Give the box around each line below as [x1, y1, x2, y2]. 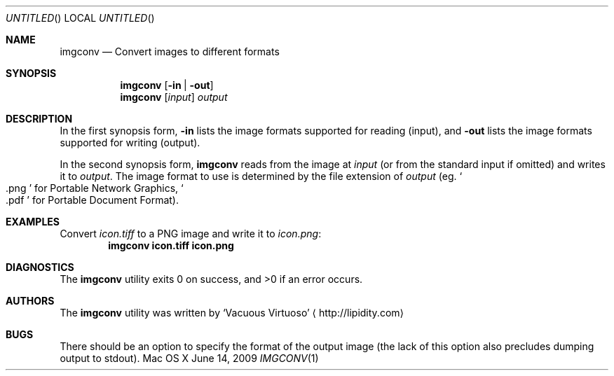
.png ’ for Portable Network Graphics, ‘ [6, 182, 184, 194]
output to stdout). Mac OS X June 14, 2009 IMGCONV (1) [60, 352, 319, 364]
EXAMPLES [6, 216, 60, 228]
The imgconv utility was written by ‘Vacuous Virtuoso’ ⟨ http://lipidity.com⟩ [60, 307, 404, 319]
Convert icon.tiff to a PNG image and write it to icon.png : [60, 228, 322, 239]
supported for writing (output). [60, 137, 200, 148]
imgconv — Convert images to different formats [60, 46, 280, 57]
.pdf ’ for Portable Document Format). [6, 194, 179, 206]
